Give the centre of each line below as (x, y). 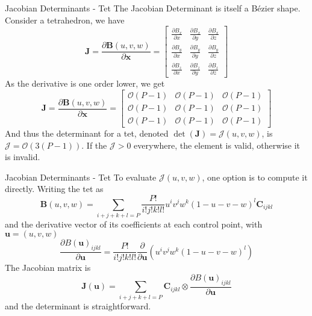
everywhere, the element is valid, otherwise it (217, 145)
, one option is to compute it (255, 177)
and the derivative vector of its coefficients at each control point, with (134, 224)
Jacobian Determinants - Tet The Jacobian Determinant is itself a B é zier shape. (153, 8)
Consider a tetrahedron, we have (65, 20)
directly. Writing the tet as (54, 189)
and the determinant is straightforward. (78, 306)
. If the (94, 145)
